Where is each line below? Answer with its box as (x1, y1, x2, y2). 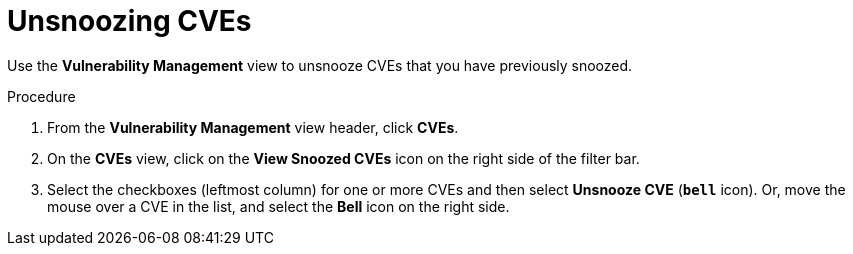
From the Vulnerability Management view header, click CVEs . (47, 118, 459, 136)
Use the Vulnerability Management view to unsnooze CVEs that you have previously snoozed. (7, 56, 633, 74)
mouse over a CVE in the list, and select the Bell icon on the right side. (47, 197, 510, 215)
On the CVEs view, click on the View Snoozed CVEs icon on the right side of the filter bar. (47, 149, 640, 167)
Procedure (7, 87, 76, 105)
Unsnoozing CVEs (7, 4, 252, 38)
